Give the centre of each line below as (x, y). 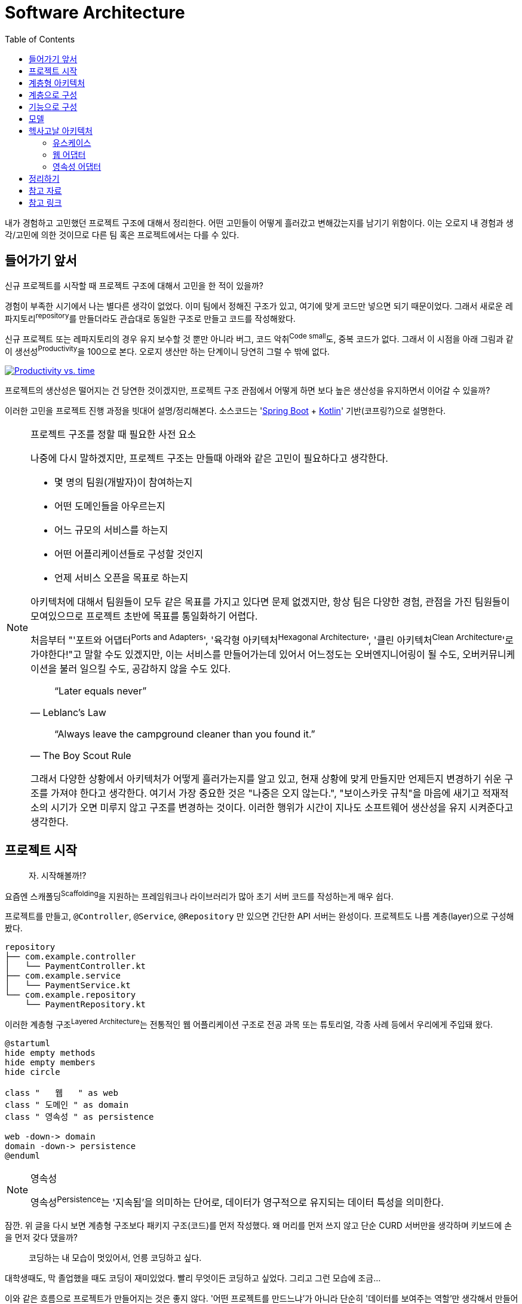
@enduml (23, 1156)
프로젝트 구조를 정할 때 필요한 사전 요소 (113, 434)
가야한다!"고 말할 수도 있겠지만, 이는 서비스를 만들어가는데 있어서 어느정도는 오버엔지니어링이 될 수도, (245, 654)
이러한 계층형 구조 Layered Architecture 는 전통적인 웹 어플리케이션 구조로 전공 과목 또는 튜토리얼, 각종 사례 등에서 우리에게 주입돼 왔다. (249, 1024)
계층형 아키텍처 (57, 83)
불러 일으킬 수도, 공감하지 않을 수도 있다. (145, 668)
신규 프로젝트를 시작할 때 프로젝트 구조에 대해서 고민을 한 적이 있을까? (134, 285)
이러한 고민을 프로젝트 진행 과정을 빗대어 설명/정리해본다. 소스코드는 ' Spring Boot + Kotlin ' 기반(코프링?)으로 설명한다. (225, 410)
